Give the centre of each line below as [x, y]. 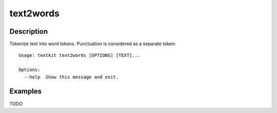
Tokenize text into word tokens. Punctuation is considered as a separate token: [93, 44]
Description [29, 31]
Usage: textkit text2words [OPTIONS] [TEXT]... [80, 55]
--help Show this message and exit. [71, 77]
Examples [26, 91]
